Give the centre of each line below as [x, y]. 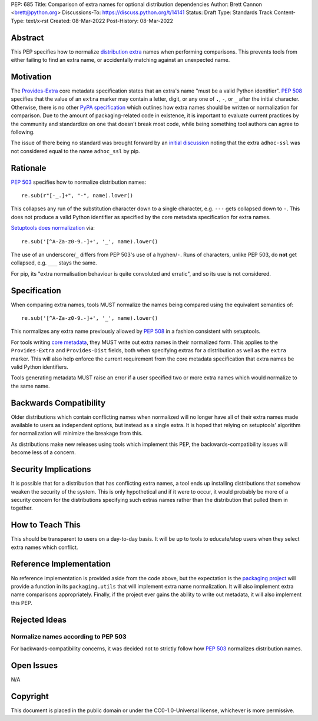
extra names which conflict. [44, 547]
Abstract [27, 37]
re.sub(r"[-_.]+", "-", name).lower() [77, 196]
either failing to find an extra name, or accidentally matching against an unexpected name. [120, 60]
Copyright [30, 696]
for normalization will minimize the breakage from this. [77, 434]
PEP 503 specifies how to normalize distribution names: [79, 182]
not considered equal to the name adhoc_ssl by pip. [75, 151]
